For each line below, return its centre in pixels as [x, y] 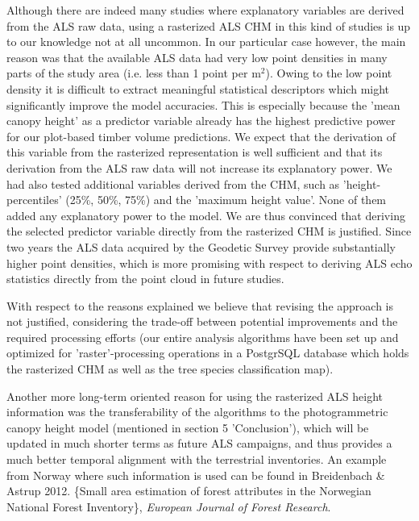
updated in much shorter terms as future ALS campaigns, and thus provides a [199, 443]
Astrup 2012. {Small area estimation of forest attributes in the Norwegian [189, 491]
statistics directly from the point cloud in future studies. [145, 279]
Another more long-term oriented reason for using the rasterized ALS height [195, 396]
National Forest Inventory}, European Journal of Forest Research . [169, 506]
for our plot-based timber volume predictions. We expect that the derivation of [201, 136]
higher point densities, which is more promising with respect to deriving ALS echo [209, 263]
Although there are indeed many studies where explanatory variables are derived [205, 10]
